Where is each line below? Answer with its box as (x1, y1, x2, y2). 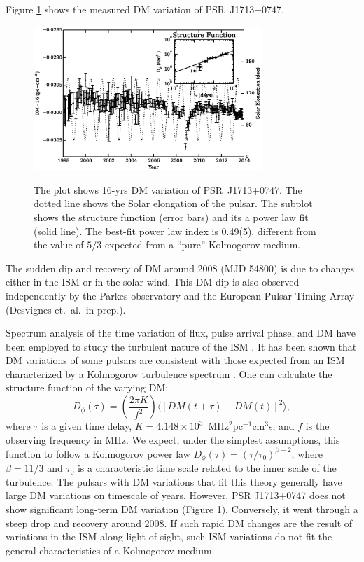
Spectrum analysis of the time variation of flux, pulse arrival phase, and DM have (6, 325, 356, 340)
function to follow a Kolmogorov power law (6, 446, 190, 461)
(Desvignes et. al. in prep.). (6, 302, 126, 316)
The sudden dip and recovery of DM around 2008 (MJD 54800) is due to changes (6, 260, 354, 275)
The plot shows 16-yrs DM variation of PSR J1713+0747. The (34, 182, 302, 197)
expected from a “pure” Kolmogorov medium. (104, 237, 301, 252)
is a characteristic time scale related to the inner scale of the (77, 461, 337, 475)
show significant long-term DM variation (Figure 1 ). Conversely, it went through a (6, 502, 358, 516)
